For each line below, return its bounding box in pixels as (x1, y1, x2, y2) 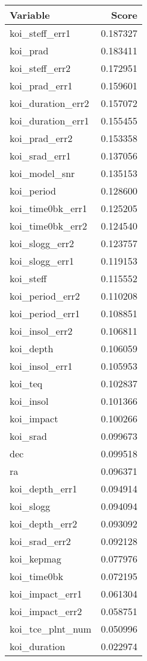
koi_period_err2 (10, 289, 80, 303)
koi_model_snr (10, 166, 75, 180)
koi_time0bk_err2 (10, 219, 87, 233)
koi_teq (10, 376, 43, 390)
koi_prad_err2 (10, 131, 73, 145)
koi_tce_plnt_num (10, 622, 92, 636)
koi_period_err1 (10, 306, 80, 320)
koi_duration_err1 (10, 114, 89, 127)
